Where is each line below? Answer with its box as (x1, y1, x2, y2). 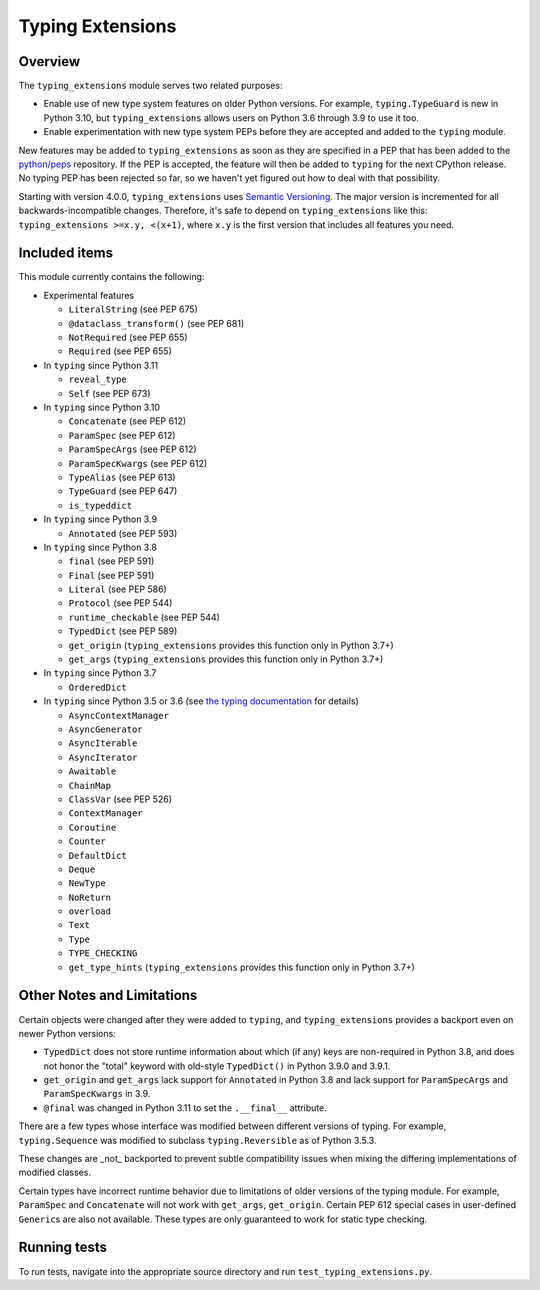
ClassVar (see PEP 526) (68, 793, 172, 805)
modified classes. (18, 1166, 92, 1179)
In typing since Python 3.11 (43, 359, 159, 371)
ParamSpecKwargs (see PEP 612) (68, 457, 208, 469)
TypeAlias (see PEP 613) (68, 471, 176, 483)
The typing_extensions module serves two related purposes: (18, 80, 283, 92)
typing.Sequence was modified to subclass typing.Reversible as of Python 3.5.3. (18, 1134, 377, 1146)
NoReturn (68, 891, 112, 903)
